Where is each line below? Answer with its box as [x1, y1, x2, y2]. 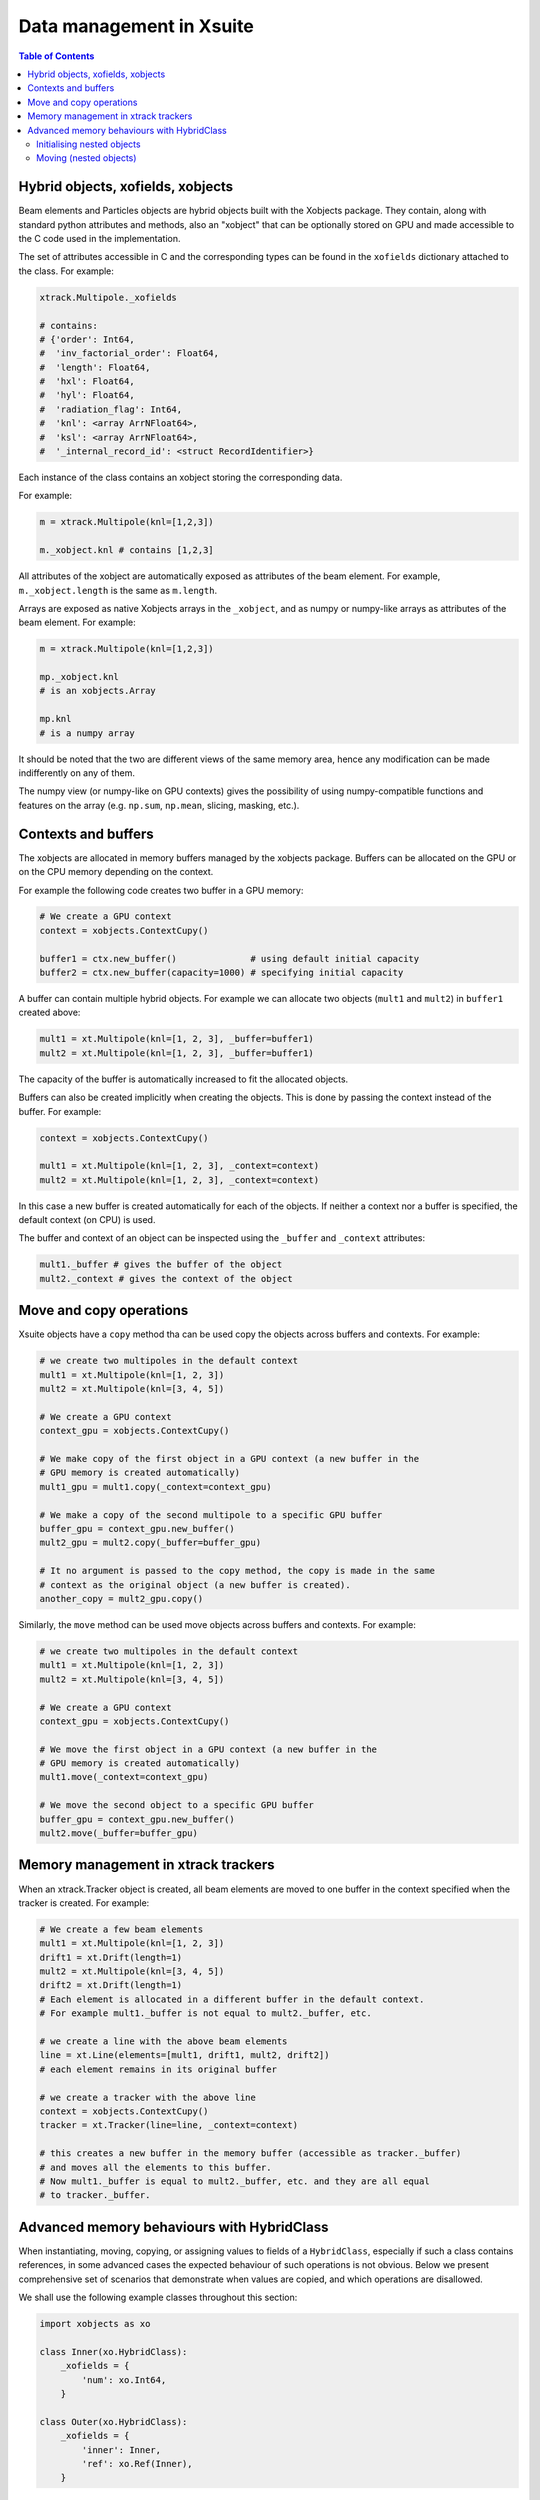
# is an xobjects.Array [39, 685, 157, 697]
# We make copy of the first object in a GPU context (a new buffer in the [39, 1453, 420, 1465]
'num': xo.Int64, [81, 2374, 167, 2385]
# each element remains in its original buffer [39, 2063, 277, 2075]
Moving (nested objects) [36, 152, 137, 164]
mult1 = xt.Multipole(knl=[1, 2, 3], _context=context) [39, 1160, 320, 1172]
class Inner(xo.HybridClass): [39, 2346, 188, 2357]
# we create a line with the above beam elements [39, 2036, 288, 2047]
